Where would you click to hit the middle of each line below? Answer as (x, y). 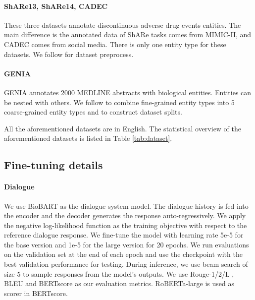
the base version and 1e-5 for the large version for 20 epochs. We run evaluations (127, 244)
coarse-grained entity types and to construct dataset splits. (93, 112)
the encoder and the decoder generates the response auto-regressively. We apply (125, 215)
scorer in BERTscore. (36, 293)
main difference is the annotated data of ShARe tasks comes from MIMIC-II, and (128, 34)
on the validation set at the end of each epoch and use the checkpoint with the (123, 254)
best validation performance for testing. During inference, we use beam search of (126, 264)
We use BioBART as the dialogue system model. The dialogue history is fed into (126, 206)
